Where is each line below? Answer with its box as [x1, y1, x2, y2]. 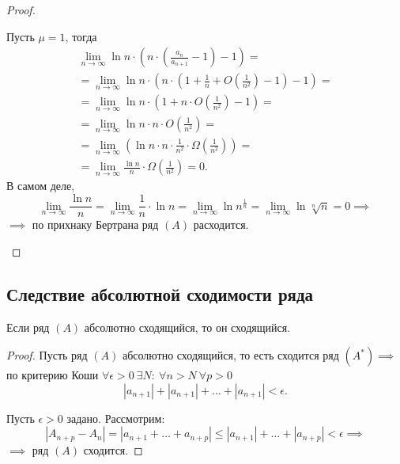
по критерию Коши [6, 367, 99, 383]
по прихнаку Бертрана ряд [32, 216, 159, 233]
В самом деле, [6, 177, 75, 194]
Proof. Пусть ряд [6, 347, 88, 363]
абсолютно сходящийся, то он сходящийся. [84, 318, 291, 335]
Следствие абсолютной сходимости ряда [6, 281, 314, 306]
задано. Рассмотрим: [66, 409, 165, 426]
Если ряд [6, 318, 50, 335]
